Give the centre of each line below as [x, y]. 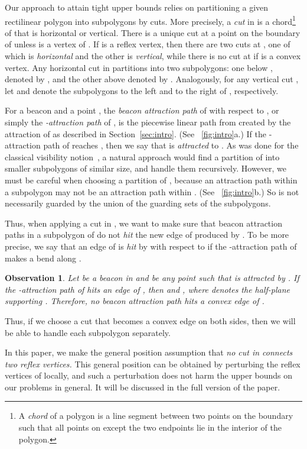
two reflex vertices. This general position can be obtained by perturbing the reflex [153, 364]
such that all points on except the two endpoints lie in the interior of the [150, 427]
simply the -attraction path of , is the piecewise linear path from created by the [148, 122]
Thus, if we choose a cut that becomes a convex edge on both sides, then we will [150, 320]
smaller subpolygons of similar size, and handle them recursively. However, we [146, 168]
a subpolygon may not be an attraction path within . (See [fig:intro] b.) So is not [152, 191]
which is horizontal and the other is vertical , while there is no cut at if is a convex [153, 56]
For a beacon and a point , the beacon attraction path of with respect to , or [142, 110]
